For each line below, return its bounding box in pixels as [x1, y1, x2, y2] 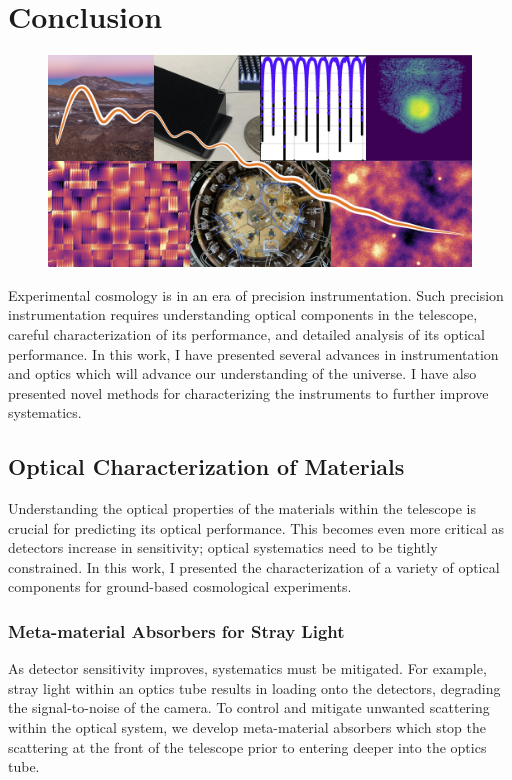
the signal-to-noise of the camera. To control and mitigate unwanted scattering [8, 697, 490, 718]
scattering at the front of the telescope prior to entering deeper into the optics [8, 736, 487, 757]
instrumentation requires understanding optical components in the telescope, [8, 304, 478, 325]
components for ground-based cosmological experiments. [8, 576, 352, 597]
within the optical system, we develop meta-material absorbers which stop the [8, 717, 487, 738]
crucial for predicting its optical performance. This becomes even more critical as [8, 517, 504, 538]
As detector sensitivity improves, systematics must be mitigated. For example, [8, 658, 487, 679]
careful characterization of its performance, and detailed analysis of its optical [8, 323, 485, 344]
